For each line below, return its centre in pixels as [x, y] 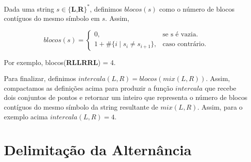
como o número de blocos [197, 8]
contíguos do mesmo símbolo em [52, 18]
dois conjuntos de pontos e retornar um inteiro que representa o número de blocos [126, 97]
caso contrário [184, 44]
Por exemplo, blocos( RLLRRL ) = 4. [60, 62]
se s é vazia [179, 35]
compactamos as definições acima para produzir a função [89, 88]
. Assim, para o [220, 107]
